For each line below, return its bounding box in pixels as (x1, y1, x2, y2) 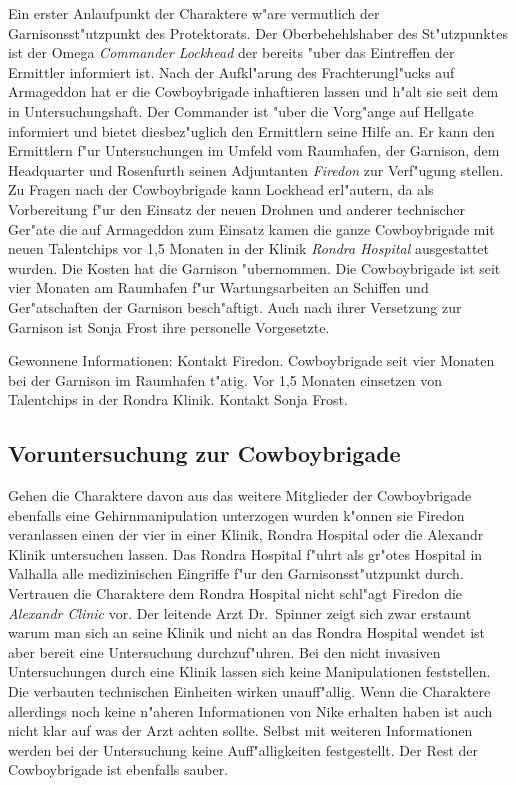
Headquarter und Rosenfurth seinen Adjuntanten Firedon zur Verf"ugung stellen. (8, 159, 504, 180)
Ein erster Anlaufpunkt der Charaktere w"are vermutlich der (8, 3, 380, 23)
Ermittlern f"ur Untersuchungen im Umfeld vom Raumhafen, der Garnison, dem (8, 140, 500, 161)
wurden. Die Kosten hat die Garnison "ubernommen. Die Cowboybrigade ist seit (8, 257, 501, 278)
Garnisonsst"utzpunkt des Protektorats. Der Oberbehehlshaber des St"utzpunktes (8, 22, 508, 43)
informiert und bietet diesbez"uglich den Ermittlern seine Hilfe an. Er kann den (8, 120, 495, 141)
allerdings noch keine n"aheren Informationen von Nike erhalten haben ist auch (8, 700, 493, 721)
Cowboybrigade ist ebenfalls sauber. (8, 759, 229, 780)
